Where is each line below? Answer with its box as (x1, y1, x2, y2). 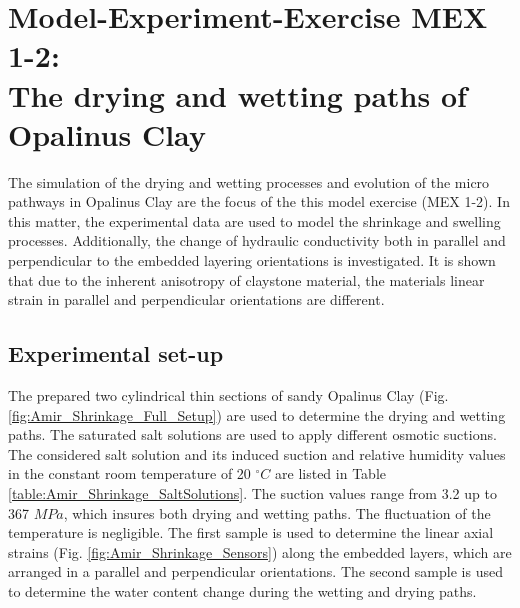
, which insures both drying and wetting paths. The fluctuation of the (63, 502, 491, 523)
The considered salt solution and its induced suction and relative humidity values (8, 443, 506, 464)
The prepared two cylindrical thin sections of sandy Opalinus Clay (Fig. (8, 385, 449, 406)
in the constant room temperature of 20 (8, 463, 251, 484)
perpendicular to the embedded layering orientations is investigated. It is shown (8, 250, 496, 271)
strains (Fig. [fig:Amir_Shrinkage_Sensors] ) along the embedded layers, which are (8, 541, 512, 562)
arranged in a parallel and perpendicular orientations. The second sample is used (8, 561, 503, 582)
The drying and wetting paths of (8, 74, 467, 115)
